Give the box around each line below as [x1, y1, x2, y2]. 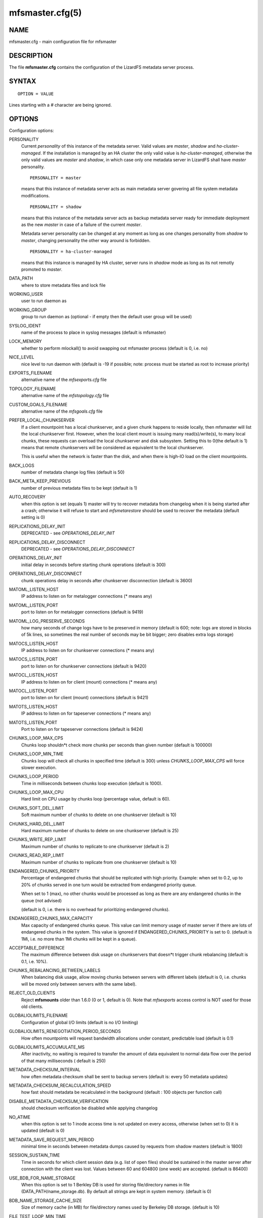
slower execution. [21, 764, 57, 770]
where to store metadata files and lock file [21, 282, 106, 288]
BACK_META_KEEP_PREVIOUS [9, 478, 71, 484]
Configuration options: [9, 127, 55, 133]
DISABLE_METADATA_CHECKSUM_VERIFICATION [9, 1098, 109, 1104]
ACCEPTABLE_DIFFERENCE [9, 945, 65, 951]
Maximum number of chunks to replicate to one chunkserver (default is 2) [21, 843, 169, 849]
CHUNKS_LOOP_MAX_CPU [9, 789, 64, 795]
